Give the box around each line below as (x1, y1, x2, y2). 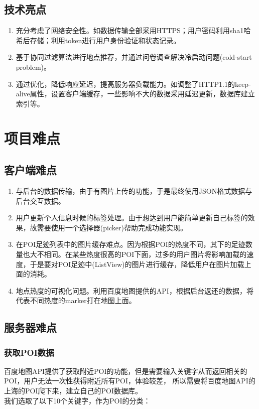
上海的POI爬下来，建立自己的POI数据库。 (4, 385, 142, 396)
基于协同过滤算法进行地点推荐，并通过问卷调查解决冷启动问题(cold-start (16, 52, 252, 62)
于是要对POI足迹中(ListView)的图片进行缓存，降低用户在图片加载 (30, 258, 244, 269)
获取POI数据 (4, 346, 54, 358)
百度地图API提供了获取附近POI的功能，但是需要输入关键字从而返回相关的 (4, 365, 247, 376)
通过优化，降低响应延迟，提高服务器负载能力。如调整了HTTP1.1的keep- (16, 78, 251, 89)
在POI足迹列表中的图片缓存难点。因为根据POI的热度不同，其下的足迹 (16, 239, 245, 249)
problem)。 (16, 61, 51, 72)
